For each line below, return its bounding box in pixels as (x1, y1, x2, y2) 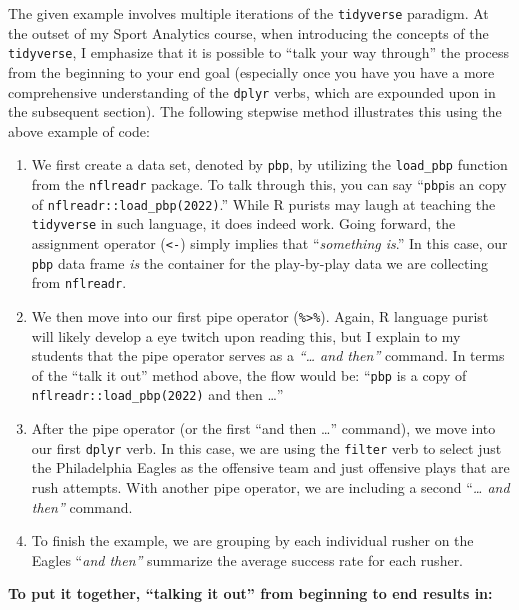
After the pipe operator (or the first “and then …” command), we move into (31, 418, 496, 439)
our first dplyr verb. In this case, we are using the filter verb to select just (31, 437, 502, 458)
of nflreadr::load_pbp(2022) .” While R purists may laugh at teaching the (31, 193, 496, 214)
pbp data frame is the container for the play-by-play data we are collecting (31, 252, 489, 273)
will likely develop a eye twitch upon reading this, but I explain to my (31, 325, 461, 346)
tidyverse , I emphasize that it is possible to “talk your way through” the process (8, 42, 509, 63)
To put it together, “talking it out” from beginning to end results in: (8, 583, 493, 604)
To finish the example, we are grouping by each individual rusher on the (31, 530, 474, 551)
